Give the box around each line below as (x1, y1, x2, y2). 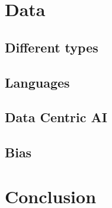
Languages (5, 73, 70, 91)
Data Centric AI (5, 108, 107, 126)
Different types (5, 38, 98, 56)
